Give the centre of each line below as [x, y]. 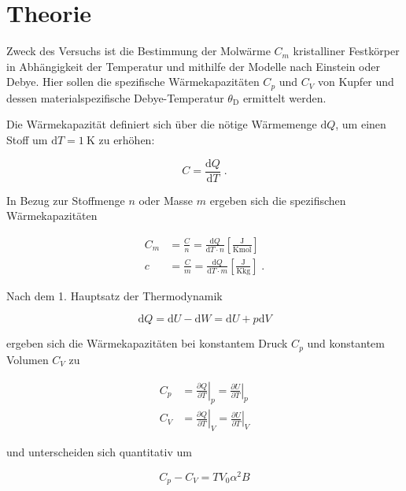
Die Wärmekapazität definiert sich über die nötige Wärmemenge [162, 124]
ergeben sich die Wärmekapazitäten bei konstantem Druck [147, 343]
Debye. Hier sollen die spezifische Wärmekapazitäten [133, 82]
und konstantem [346, 343]
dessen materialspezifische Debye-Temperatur [115, 97]
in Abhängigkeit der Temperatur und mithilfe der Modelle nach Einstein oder [193, 66]
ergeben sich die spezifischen [278, 200]
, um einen [361, 124]
